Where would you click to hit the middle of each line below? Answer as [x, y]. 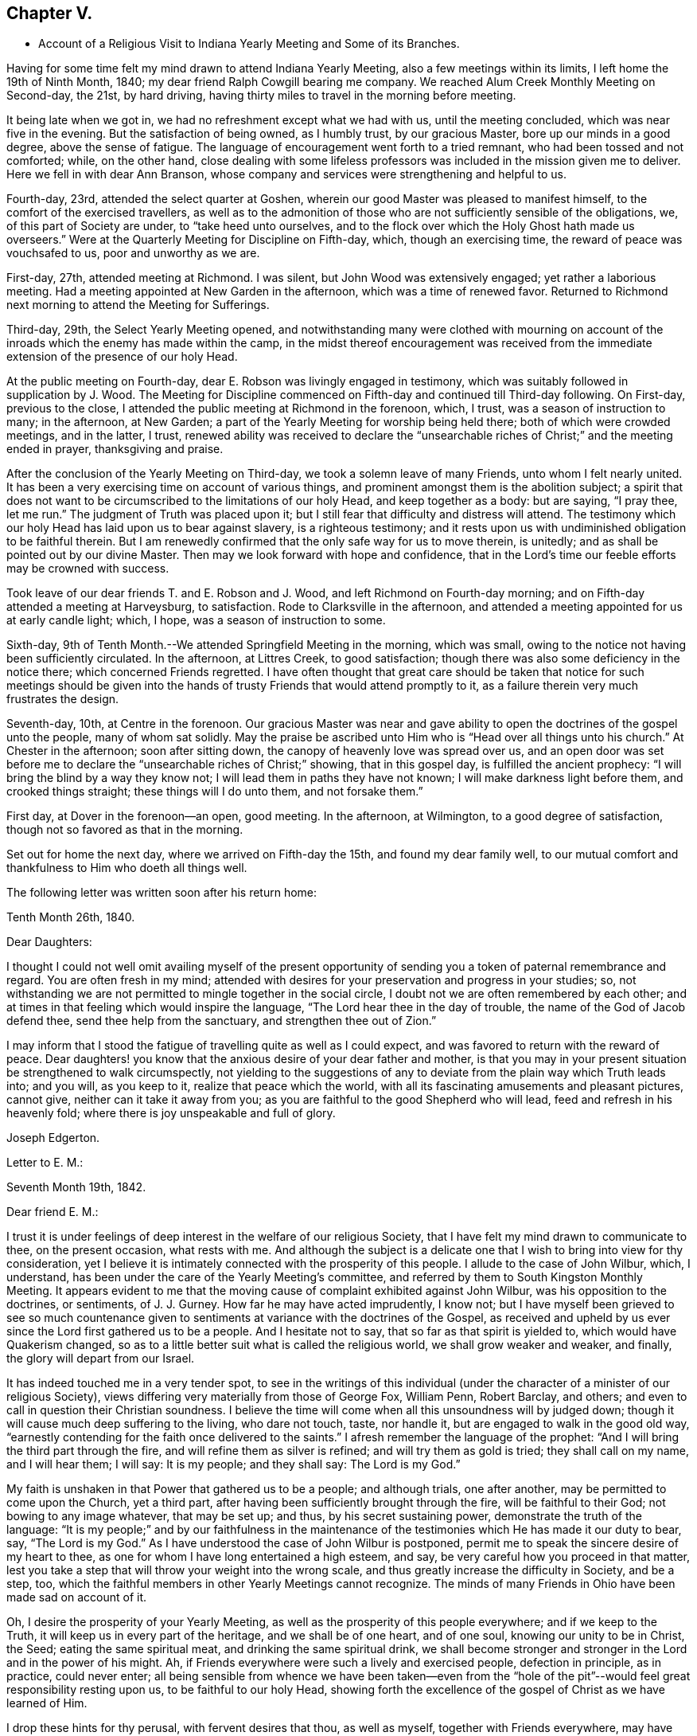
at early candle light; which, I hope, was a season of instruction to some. [196, 620]
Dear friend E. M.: [53, 1212]
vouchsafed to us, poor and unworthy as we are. [133, 253]
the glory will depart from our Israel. [101, 1359]
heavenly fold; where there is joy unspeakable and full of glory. [171, 1113]
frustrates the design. [63, 699]
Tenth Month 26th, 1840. [71, 917]
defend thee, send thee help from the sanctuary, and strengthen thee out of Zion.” [222, 1021]
